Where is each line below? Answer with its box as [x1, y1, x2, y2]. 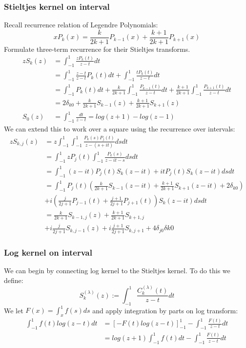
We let [4, 305, 23, 315]
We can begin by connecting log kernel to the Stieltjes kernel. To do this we [4, 265, 230, 275]
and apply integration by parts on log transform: [92, 305, 238, 315]
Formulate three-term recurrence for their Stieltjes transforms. [4, 43, 190, 54]
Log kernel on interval [4, 246, 92, 258]
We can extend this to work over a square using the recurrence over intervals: [4, 124, 235, 134]
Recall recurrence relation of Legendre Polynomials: [4, 20, 158, 30]
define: [4, 275, 23, 285]
